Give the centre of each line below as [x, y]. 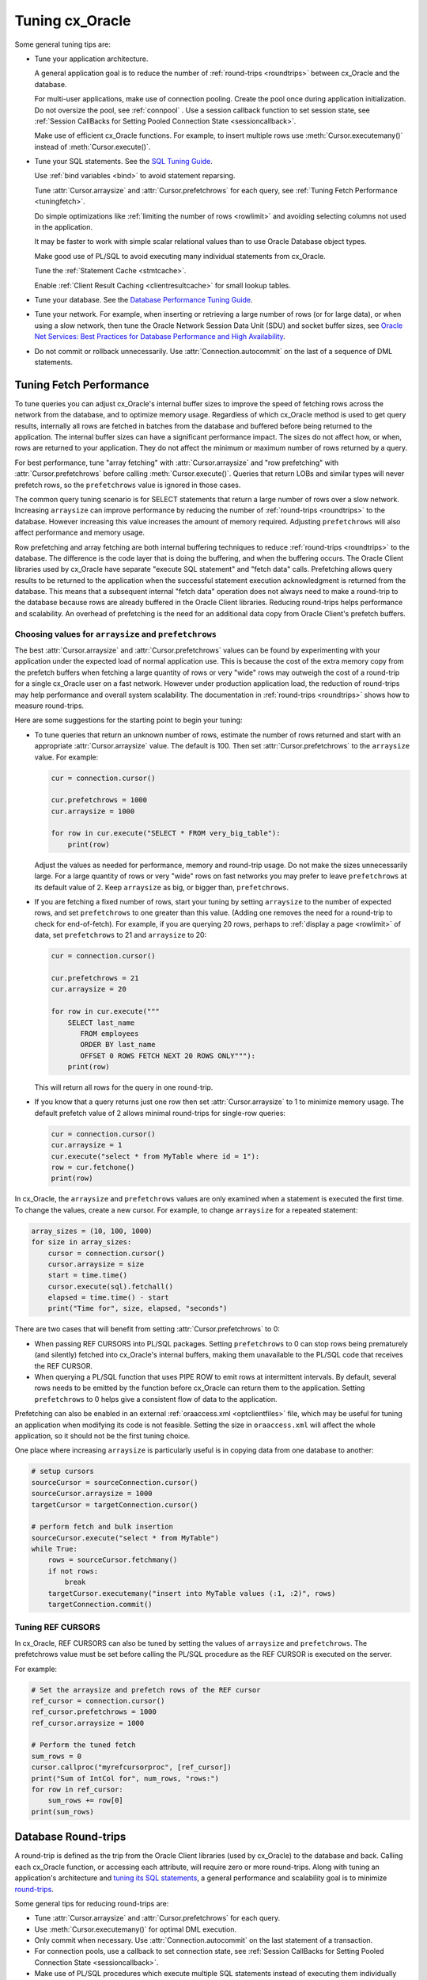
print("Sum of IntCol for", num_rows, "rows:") [125, 1778]
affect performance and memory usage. [80, 533]
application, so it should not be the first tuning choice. [102, 1435]
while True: [55, 1549]
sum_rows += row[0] [86, 1801]
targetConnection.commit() [100, 1605]
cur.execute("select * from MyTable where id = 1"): [155, 1156]
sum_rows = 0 [57, 1756]
